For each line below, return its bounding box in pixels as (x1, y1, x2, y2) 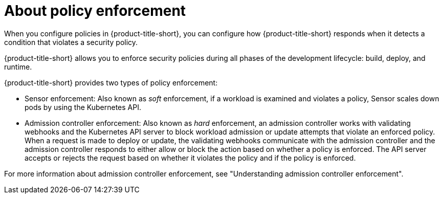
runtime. (4, 62, 32, 71)
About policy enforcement (4, 2, 186, 19)
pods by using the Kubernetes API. (25, 102, 141, 112)
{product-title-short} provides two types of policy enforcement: (4, 78, 218, 87)
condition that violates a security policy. (4, 37, 138, 47)
